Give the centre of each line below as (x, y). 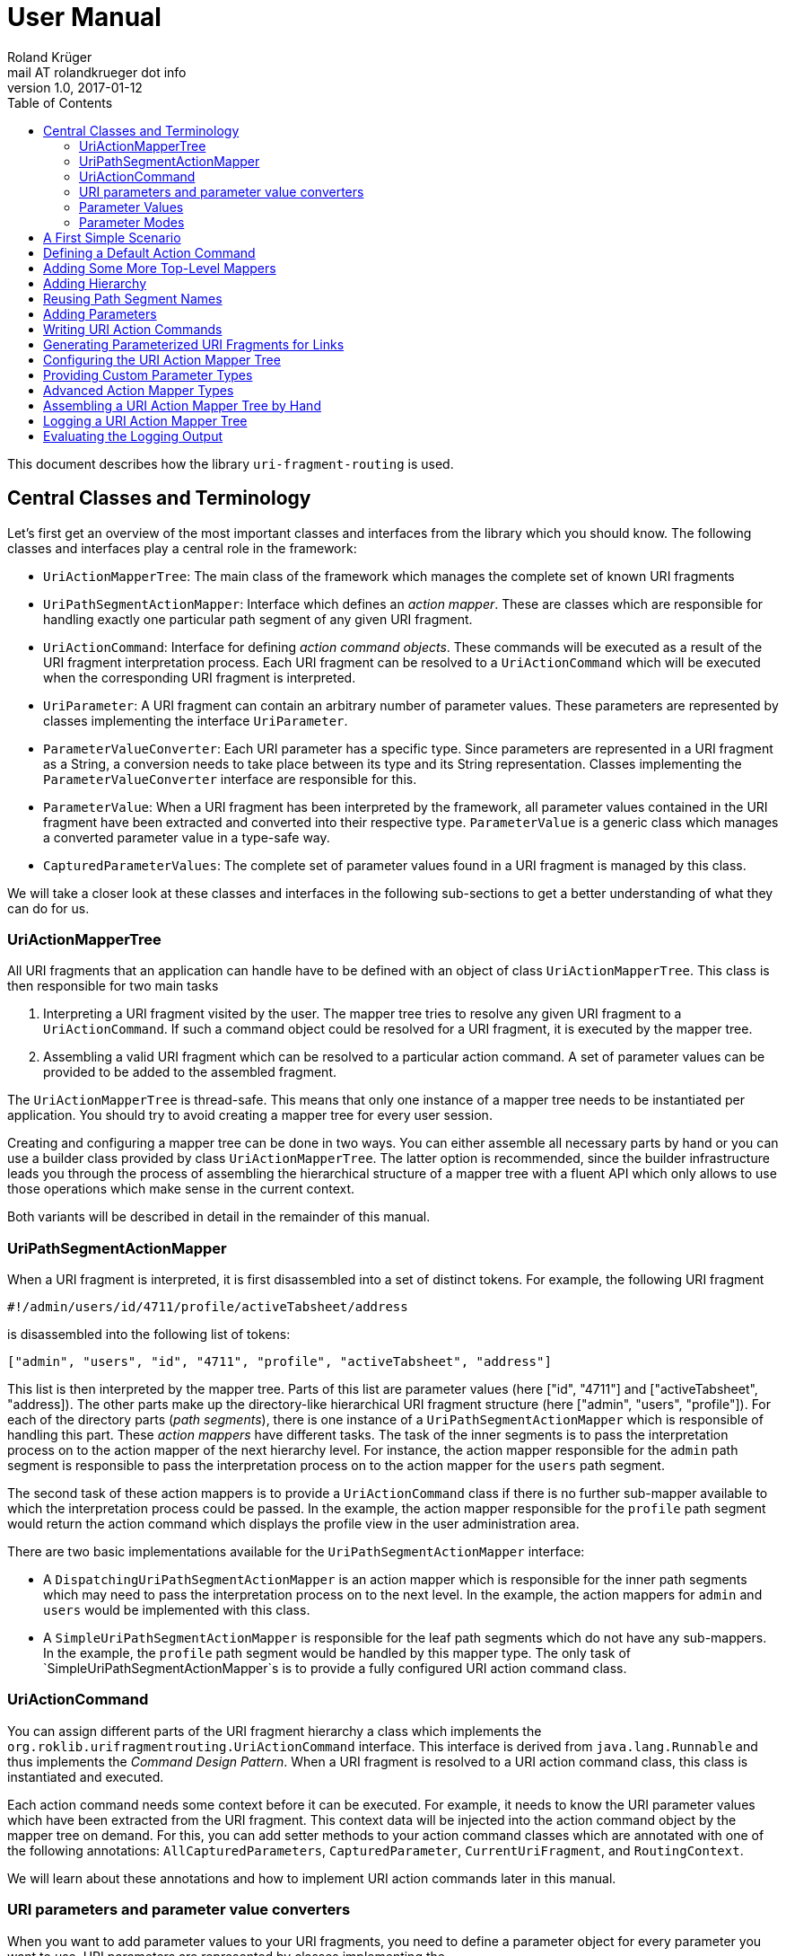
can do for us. (48, 908)
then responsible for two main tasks (113, 986)
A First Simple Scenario (112, 237)
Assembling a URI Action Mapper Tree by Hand (182, 405)
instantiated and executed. (86, 1776)
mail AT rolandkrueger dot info (97, 72)
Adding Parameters (100, 313)
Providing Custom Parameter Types (148, 374)
